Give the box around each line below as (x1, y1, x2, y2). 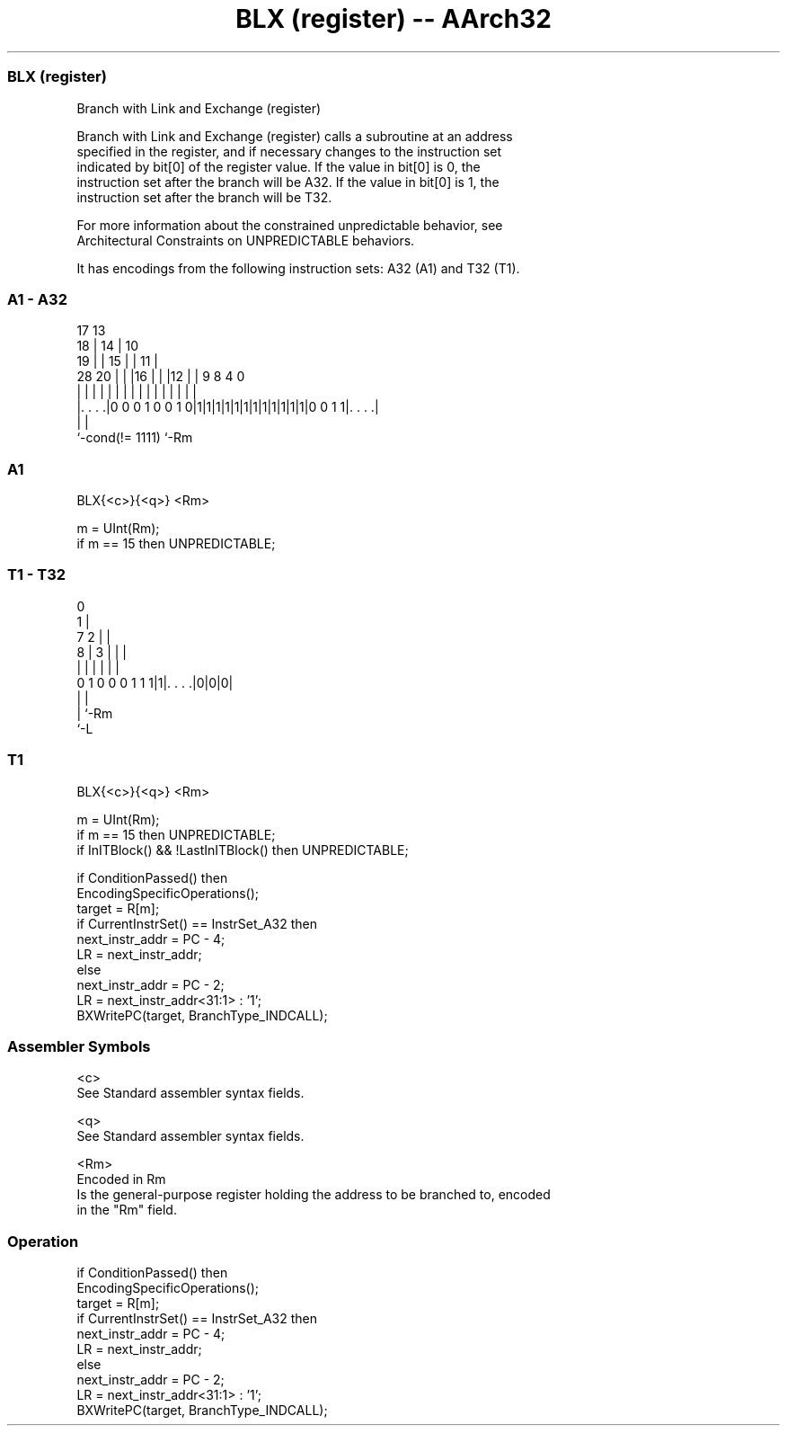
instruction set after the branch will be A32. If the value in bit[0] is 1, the (76, 174, 500, 190)
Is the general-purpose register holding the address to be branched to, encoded (76, 1187, 551, 1203)
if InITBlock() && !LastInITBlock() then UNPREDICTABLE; (76, 841, 409, 858)
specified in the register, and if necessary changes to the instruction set (76, 143, 502, 159)
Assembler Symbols (7, 1037, 151, 1055)
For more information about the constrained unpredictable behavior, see (76, 217, 503, 233)
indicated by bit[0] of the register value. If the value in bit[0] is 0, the (76, 158, 481, 174)
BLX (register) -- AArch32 (235, 4, 552, 34)
